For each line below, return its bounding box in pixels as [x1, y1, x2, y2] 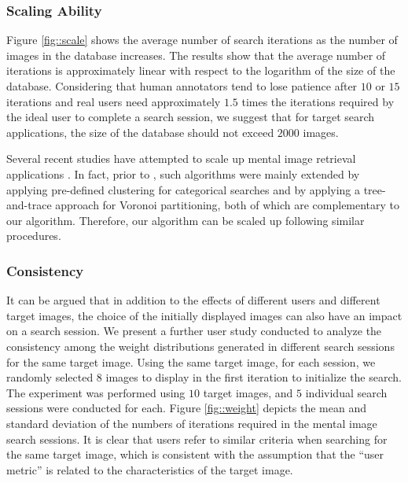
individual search [305, 384, 388, 400]
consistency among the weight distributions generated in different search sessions [6, 337, 395, 354]
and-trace [6, 197, 52, 213]
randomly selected [6, 369, 94, 385]
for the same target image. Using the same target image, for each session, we [6, 353, 376, 370]
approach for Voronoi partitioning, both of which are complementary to [55, 197, 400, 213]
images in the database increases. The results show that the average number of [6, 46, 386, 63]
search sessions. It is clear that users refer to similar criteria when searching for [6, 430, 388, 447]
